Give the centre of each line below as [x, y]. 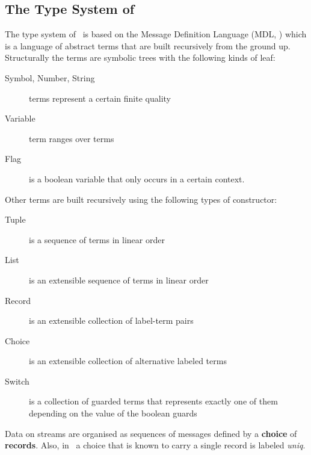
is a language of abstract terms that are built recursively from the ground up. [148, 45]
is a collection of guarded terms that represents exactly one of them [153, 401]
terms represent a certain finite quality [100, 98]
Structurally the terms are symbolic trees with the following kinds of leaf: [140, 57]
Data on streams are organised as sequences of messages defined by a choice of [151, 433]
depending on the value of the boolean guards [113, 413]
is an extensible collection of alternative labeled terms [128, 361]
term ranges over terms [72, 138]
